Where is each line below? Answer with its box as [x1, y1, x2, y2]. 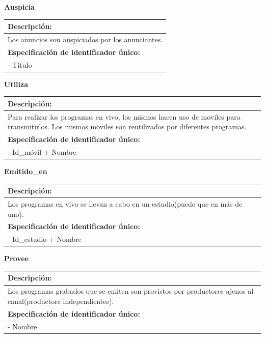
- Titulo [8, 59, 32, 70]
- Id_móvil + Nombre [8, 146, 76, 157]
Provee [4, 253, 29, 264]
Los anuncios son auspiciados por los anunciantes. [8, 34, 163, 44]
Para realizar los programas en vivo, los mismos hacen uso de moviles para [8, 111, 241, 122]
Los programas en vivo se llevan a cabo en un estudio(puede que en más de [8, 198, 243, 209]
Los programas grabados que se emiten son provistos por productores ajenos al [8, 286, 254, 296]
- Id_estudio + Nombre [8, 234, 82, 244]
